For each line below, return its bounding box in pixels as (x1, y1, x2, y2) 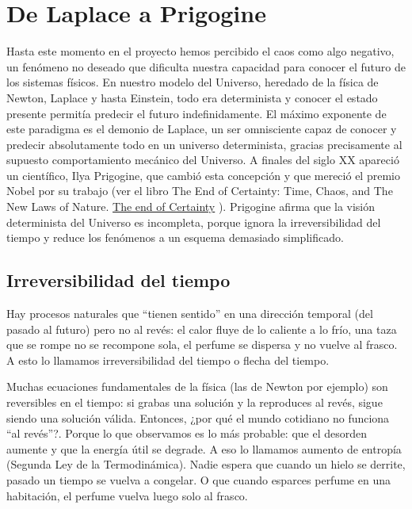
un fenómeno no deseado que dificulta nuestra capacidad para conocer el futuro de (6, 58, 406, 75)
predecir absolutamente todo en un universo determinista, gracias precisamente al (6, 136, 402, 152)
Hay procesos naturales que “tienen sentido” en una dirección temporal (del (6, 305, 373, 322)
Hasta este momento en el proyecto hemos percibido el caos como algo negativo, (6, 43, 395, 59)
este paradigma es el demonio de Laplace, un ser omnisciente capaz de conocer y (6, 121, 397, 137)
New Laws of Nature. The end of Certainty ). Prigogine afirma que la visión (6, 198, 376, 215)
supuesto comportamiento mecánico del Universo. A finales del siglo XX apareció (6, 151, 399, 168)
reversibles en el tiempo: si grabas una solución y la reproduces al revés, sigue (6, 394, 383, 411)
